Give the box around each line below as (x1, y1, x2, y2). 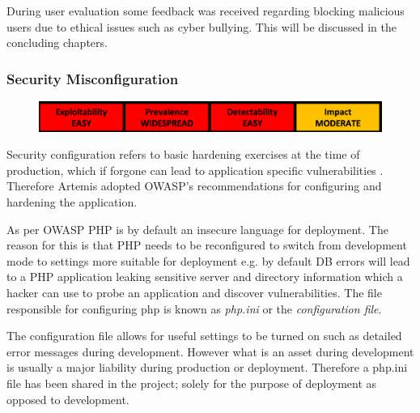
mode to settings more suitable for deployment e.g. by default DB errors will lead (6, 252, 410, 269)
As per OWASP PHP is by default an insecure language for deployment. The (6, 220, 388, 237)
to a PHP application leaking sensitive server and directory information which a (6, 268, 403, 285)
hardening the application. (6, 194, 138, 211)
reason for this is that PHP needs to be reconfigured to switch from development (6, 236, 407, 253)
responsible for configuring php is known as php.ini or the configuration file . (6, 300, 382, 317)
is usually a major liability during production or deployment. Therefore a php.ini (6, 359, 408, 376)
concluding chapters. (6, 34, 108, 51)
